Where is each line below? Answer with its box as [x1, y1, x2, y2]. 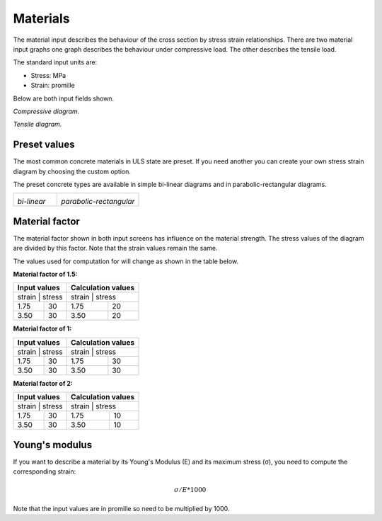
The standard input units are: [13, 58, 98, 67]
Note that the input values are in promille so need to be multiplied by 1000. [13, 504, 230, 513]
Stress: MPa [30, 71, 66, 79]
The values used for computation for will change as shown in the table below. [13, 257, 239, 265]
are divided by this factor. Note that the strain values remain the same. [13, 244, 218, 253]
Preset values [13, 139, 75, 151]
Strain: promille [30, 81, 75, 90]
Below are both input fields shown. [13, 94, 115, 103]
